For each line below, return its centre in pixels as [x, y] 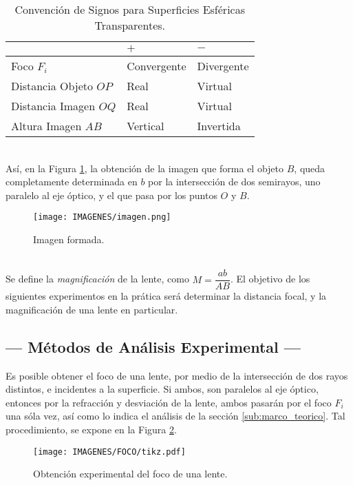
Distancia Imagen [53, 106]
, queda [310, 168]
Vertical [146, 126]
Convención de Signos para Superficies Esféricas [130, 9]
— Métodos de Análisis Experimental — [153, 346]
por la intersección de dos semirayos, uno [234, 182]
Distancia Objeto [52, 86]
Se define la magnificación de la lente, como [97, 279]
